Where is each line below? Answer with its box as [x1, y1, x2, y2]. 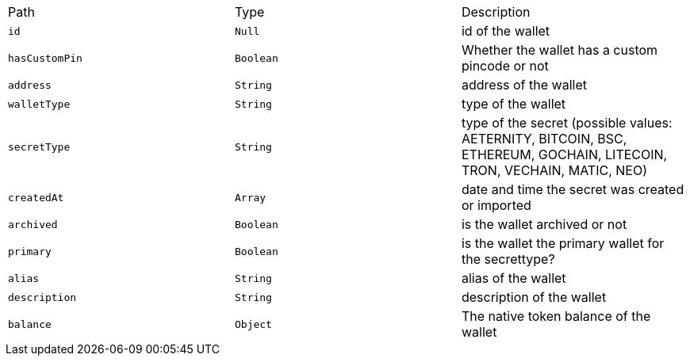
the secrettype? [461, 251, 555, 267]
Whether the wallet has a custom [461, 42, 658, 58]
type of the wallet [461, 96, 566, 112]
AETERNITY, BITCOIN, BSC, [461, 131, 627, 147]
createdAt [8, 191, 64, 204]
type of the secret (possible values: [461, 115, 673, 131]
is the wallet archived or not [461, 216, 627, 232]
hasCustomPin [8, 51, 82, 64]
